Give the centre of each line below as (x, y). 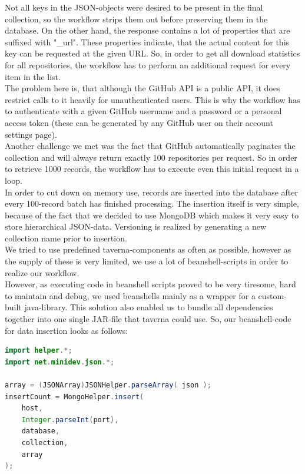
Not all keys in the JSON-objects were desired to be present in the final (134, 7)
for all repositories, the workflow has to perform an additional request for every (148, 64)
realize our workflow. (42, 272)
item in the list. (33, 76)
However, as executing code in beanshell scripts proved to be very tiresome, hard (150, 284)
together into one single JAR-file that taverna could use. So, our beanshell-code (148, 319)
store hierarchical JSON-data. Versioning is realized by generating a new (135, 226)
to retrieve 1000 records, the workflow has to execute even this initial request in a (152, 169)
